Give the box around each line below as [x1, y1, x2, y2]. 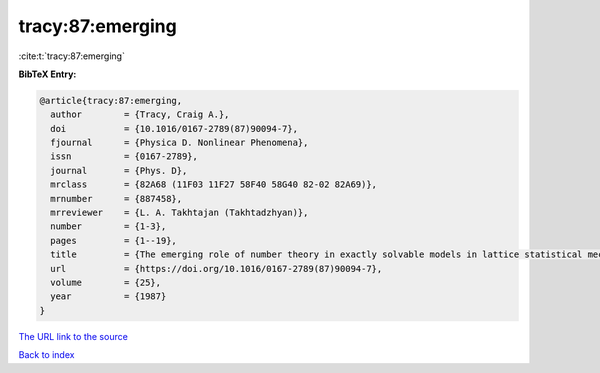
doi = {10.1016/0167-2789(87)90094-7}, [50, 123, 299, 134]
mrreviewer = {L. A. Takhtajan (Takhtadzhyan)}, [50, 207, 309, 219]
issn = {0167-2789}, [50, 151, 199, 162]
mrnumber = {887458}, [50, 193, 183, 204]
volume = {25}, [50, 277, 162, 288]
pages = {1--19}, [50, 235, 177, 246]
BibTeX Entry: [18, 68, 77, 80]
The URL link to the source [18, 330, 129, 342]
